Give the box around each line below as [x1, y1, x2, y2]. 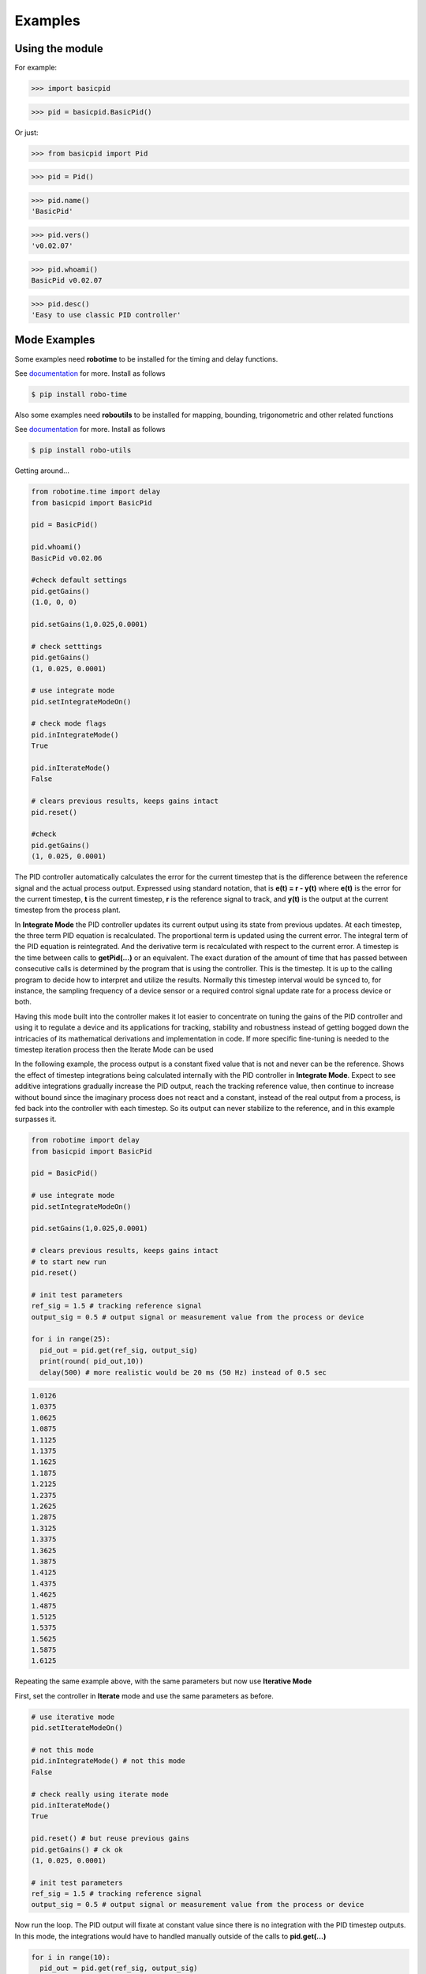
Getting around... [14, 466, 70, 475]
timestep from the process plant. [14, 905, 121, 915]
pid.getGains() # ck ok [31, 1845, 124, 1854]
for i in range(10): [31, 1953, 110, 1961]
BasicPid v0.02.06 [31, 554, 103, 562]
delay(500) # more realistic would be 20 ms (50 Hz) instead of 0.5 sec [39, 1368, 327, 1377]
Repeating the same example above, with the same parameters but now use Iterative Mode [14, 1676, 312, 1686]
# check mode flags [31, 719, 106, 728]
